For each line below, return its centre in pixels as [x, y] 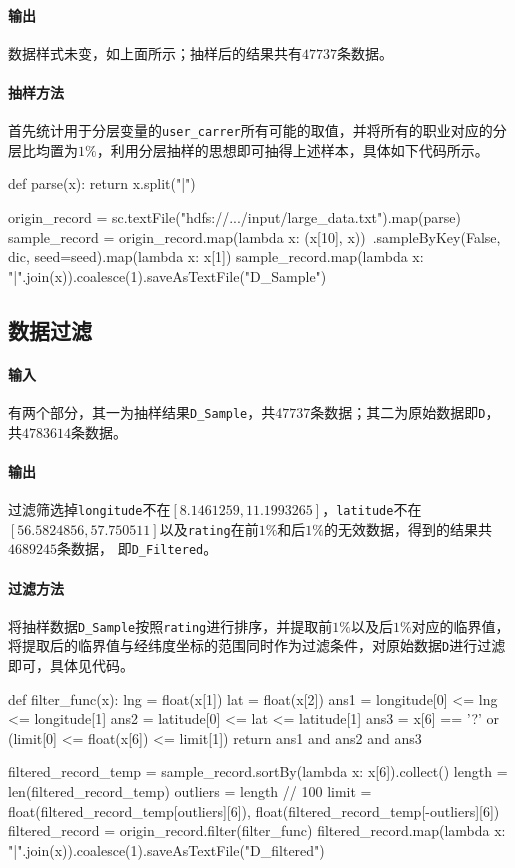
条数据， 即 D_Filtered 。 [137, 548]
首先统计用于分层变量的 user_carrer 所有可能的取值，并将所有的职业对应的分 [257, 130]
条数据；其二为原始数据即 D [398, 411]
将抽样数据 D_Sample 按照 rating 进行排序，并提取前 [170, 625]
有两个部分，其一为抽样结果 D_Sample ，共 [142, 411]
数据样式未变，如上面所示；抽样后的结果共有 [155, 52]
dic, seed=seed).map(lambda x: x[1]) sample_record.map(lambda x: [216, 256]
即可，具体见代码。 [71, 665]
